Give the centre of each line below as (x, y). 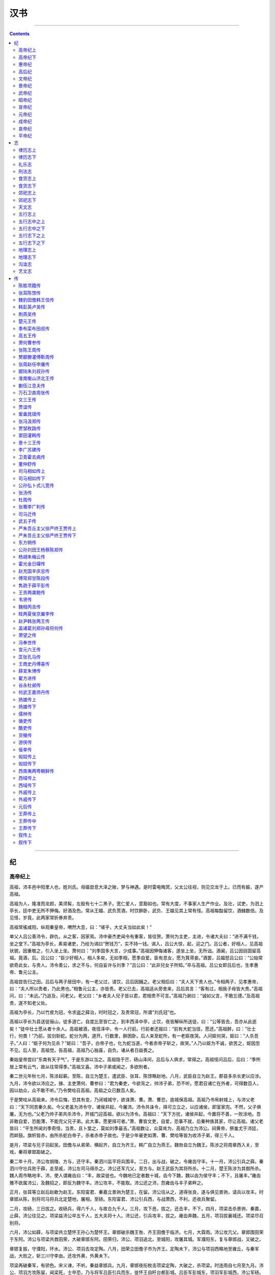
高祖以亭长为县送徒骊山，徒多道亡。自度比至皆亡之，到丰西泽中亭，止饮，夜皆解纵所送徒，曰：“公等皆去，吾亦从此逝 (133, 1022)
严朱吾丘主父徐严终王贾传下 (47, 535)
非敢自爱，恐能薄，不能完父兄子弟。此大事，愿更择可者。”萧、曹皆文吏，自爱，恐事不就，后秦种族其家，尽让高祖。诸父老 (136, 1121)
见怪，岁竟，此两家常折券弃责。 (43, 917)
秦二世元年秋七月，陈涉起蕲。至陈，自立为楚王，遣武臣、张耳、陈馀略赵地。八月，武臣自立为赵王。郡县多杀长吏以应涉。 (136, 1076)
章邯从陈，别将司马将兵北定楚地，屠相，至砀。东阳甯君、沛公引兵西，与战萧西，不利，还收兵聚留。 (114, 1199)
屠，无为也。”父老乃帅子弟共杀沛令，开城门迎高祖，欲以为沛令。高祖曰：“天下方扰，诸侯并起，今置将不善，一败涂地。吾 (135, 1114)
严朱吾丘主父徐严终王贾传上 (47, 528)
